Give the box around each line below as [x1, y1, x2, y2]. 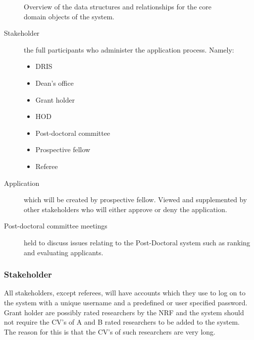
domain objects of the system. [24, 11, 114, 21]
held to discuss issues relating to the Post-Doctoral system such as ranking [24, 237, 251, 247]
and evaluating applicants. [24, 247, 103, 257]
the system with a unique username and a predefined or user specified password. [4, 297, 248, 307]
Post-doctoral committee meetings [4, 221, 107, 231]
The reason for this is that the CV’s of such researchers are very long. [4, 326, 215, 337]
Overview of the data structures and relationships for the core [24, 1, 211, 11]
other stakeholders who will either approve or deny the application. [24, 204, 227, 214]
